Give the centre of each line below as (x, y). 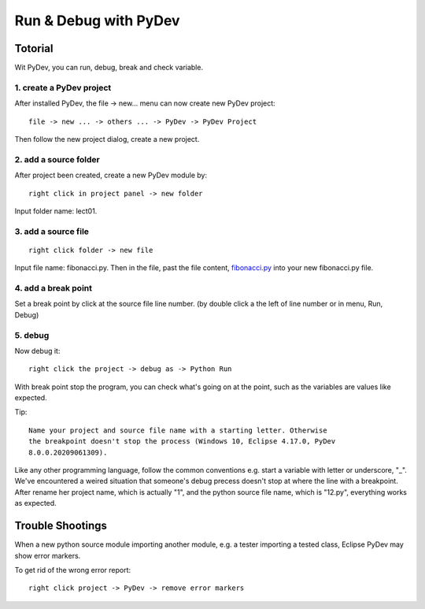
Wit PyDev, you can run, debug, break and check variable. (109, 68)
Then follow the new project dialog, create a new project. (107, 139)
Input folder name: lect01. (56, 211)
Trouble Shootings (61, 526)
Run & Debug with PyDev (97, 20)
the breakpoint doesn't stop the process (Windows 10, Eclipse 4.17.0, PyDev (182, 442)
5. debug (32, 335)
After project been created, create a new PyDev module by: (111, 175)
